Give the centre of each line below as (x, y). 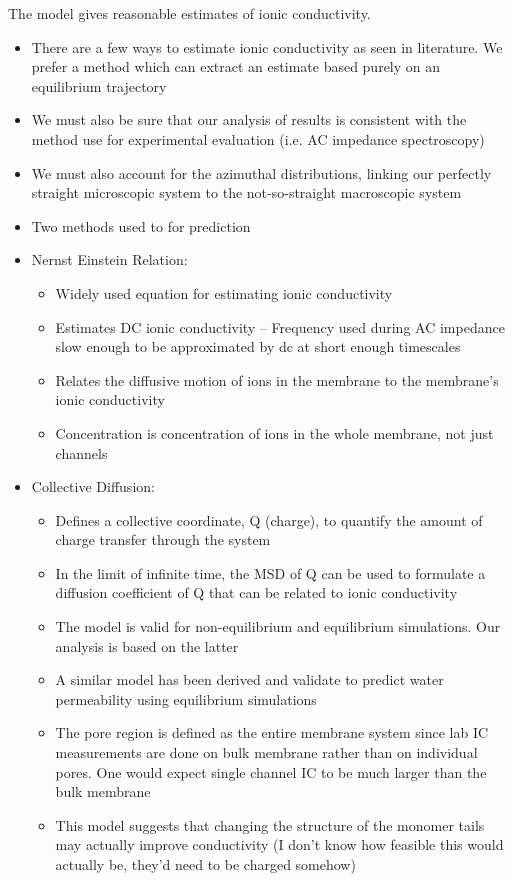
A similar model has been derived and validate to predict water (249, 679)
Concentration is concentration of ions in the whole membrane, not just (274, 432)
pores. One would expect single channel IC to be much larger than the (271, 771)
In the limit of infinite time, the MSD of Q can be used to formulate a (270, 572)
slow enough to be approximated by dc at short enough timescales (258, 346)
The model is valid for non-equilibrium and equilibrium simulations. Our (278, 626)
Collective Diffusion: (93, 486)
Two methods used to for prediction (141, 225)
